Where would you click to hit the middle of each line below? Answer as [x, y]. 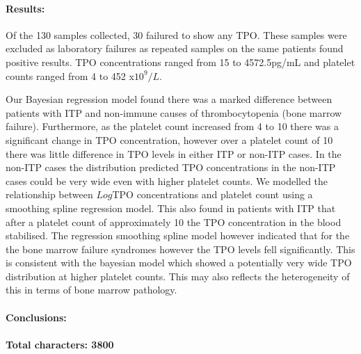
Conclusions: [36, 317]
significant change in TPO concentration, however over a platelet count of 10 [169, 139]
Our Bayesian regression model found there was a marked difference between [169, 99]
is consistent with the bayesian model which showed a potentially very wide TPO [179, 263]
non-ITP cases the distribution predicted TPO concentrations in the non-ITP [171, 167]
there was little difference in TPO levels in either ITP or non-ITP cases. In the [174, 153]
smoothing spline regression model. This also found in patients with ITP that [171, 208]
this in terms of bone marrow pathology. [91, 290]
